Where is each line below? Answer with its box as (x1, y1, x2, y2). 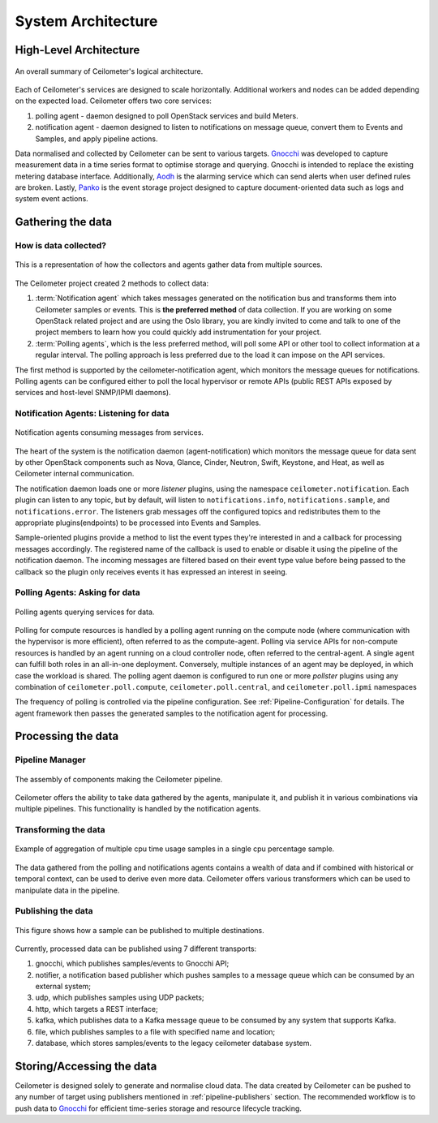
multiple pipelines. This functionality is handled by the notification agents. (15, 804, 261, 814)
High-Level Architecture (15, 43, 140, 57)
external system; (35, 982, 92, 992)
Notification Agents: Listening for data (15, 408, 170, 420)
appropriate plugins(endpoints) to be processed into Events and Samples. (15, 518, 261, 527)
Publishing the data (15, 906, 93, 917)
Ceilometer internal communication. (15, 469, 135, 479)
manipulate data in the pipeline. (15, 885, 120, 895)
